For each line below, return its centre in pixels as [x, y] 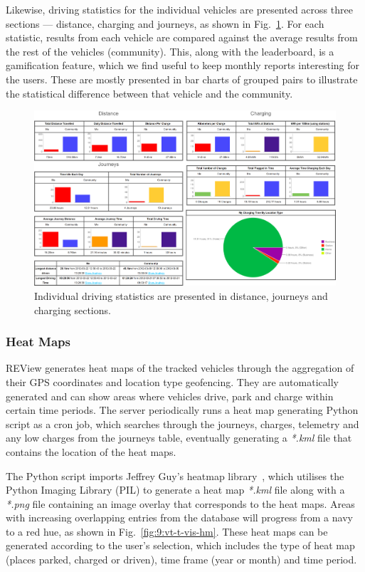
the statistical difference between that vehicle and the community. [149, 93]
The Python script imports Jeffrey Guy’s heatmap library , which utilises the [175, 475]
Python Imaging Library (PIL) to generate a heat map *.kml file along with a [175, 490]
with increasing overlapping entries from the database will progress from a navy [179, 518]
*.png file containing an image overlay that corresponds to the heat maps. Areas [180, 503]
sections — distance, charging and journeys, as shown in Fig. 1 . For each [165, 23]
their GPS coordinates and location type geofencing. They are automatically [172, 381]
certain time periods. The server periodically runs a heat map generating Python [182, 410]
